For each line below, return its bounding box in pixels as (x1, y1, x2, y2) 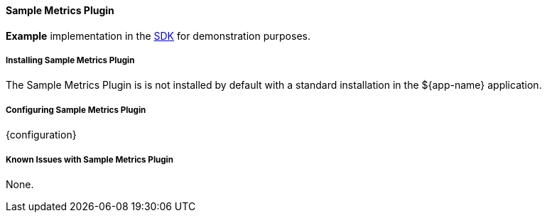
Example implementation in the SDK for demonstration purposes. (6, 29, 310, 42)
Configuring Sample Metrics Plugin (6, 104, 146, 115)
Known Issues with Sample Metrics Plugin (6, 154, 173, 165)
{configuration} (6, 129, 77, 141)
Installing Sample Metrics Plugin (6, 55, 135, 65)
